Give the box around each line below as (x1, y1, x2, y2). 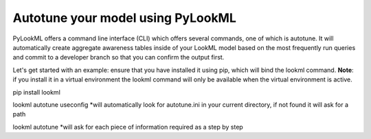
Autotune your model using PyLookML (12, 10, 237, 25)
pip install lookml (12, 88, 61, 96)
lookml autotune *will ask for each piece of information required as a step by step (12, 123, 243, 131)
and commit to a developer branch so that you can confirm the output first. (12, 53, 225, 62)
